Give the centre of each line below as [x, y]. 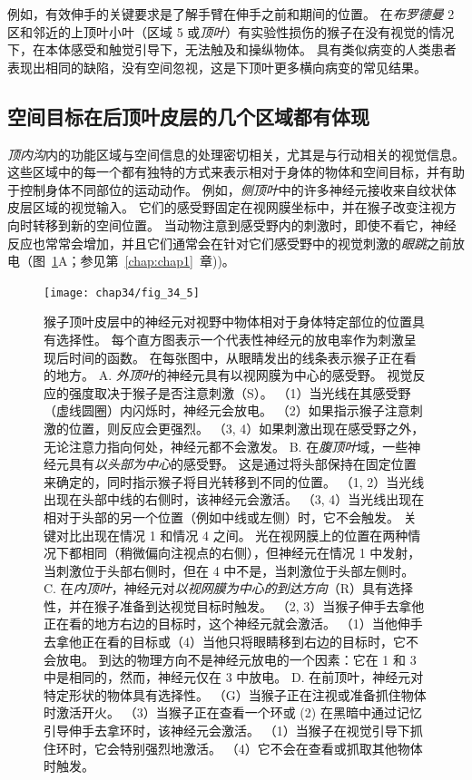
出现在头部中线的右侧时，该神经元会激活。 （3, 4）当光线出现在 [234, 499]
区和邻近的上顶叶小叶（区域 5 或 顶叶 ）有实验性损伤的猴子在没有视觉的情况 [231, 31]
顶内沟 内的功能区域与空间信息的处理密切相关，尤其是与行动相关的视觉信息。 [236, 154]
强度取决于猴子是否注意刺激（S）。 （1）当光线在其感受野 [240, 392]
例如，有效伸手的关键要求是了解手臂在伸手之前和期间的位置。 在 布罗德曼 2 [231, 14]
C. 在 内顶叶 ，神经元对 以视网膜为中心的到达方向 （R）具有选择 [228, 588]
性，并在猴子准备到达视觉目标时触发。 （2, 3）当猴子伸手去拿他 [234, 605]
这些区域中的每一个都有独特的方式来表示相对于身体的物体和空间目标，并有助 [236, 172]
